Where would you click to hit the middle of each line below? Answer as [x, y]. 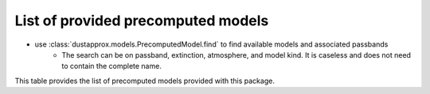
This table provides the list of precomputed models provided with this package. [145, 81]
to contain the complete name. [112, 66]
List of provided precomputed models [142, 21]
